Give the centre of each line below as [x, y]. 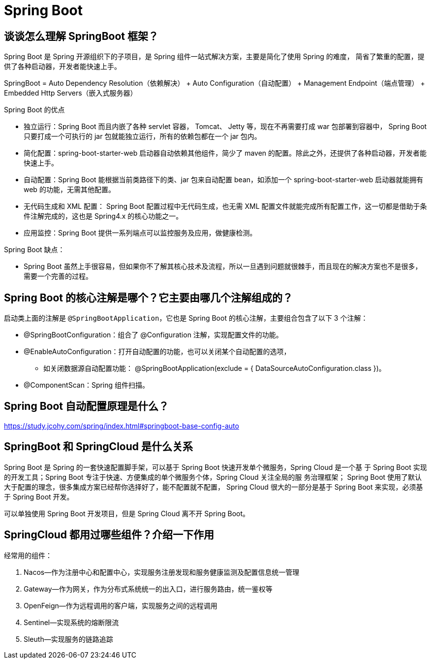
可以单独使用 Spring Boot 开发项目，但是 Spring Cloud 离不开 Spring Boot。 [127, 513]
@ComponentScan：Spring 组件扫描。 [87, 385]
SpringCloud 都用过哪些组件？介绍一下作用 [109, 535]
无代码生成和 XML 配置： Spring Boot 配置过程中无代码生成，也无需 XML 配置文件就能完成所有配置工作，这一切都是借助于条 [225, 206]
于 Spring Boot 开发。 [39, 497]
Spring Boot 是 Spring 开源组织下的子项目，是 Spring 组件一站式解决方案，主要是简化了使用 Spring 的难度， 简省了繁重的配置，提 [214, 57]
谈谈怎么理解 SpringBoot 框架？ [81, 36]
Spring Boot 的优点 [34, 110]
